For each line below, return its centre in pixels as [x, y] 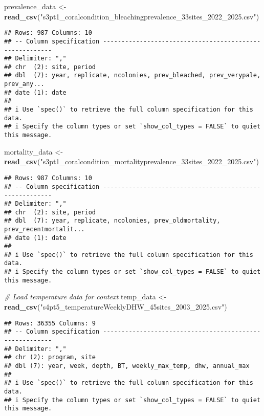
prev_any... [24, 84]
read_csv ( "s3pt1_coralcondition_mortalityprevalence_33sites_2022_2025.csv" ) [131, 161]
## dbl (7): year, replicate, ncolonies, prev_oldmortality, [112, 221]
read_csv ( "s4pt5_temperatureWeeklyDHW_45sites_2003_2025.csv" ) [116, 307]
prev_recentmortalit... [45, 229]
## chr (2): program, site [50, 357]
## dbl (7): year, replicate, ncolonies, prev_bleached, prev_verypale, [133, 75]
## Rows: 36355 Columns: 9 [50, 323]
